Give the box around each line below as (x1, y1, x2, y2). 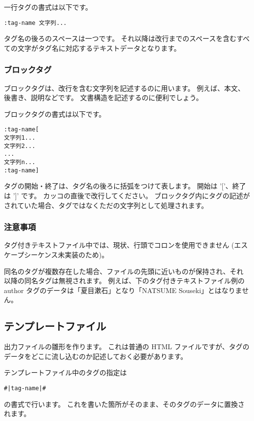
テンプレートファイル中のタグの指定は (4, 367, 127, 378)
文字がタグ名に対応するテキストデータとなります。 (17, 42, 181, 53)
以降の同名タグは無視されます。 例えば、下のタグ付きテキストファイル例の (4, 275, 245, 286)
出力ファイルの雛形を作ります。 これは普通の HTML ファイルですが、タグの (4, 341, 250, 352)
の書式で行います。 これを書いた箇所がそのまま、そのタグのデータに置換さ (4, 399, 245, 409)
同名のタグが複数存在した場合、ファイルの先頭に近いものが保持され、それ (4, 266, 244, 276)
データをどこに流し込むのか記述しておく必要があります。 (4, 351, 188, 361)
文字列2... (4, 142, 36, 149)
